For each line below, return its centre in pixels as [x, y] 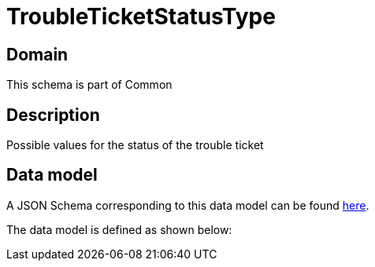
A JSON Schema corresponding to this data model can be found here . [188, 205]
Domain [37, 54]
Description [53, 115]
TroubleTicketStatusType [141, 16]
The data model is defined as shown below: [119, 229]
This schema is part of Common [89, 85]
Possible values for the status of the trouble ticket [135, 145]
